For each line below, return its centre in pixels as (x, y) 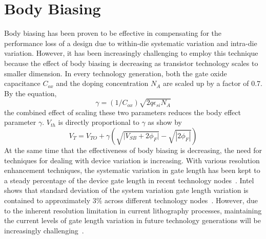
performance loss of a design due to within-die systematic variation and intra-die (131, 43)
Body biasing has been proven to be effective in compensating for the (113, 33)
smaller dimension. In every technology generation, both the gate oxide (116, 73)
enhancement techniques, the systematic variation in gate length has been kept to (132, 170)
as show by (165, 122)
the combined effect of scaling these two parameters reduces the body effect (122, 112)
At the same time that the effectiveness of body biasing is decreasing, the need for (133, 150)
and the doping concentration (102, 83)
